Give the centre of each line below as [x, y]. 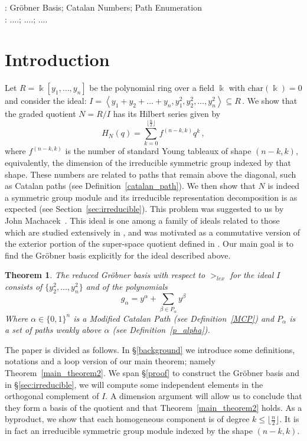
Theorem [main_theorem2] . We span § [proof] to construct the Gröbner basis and [152, 372]
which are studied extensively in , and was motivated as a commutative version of [153, 232]
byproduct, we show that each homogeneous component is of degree [127, 419]
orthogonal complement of [52, 396]
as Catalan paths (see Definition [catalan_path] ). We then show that [130, 186]
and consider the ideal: [46, 101]
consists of [24, 286]
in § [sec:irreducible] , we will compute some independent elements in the [134, 384]
